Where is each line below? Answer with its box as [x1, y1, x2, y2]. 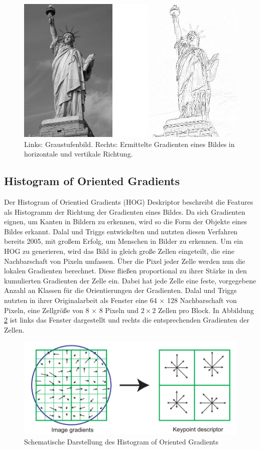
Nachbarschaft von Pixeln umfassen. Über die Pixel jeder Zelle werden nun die [4, 255, 245, 266]
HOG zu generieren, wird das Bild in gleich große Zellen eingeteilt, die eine [4, 245, 235, 256]
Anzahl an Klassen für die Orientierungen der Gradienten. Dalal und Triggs [4, 285, 237, 295]
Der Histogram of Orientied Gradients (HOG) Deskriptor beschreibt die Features [4, 196, 253, 207]
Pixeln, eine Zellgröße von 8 [4, 305, 89, 315]
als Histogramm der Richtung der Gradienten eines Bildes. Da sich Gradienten [4, 206, 245, 217]
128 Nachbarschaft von [167, 294, 237, 305]
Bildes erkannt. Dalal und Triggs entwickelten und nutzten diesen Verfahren [4, 226, 238, 236]
